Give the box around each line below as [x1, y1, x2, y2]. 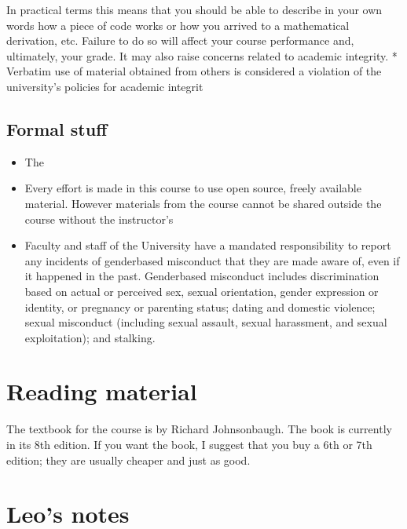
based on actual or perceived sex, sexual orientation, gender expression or [24, 283, 379, 299]
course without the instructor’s [24, 210, 174, 227]
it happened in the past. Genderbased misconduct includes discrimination [24, 268, 379, 284]
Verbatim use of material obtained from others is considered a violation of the [6, 63, 382, 79]
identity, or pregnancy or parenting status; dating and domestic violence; [24, 298, 376, 315]
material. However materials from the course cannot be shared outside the [24, 195, 382, 211]
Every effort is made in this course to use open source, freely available [24, 180, 361, 196]
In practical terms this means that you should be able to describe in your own [6, 2, 383, 17]
